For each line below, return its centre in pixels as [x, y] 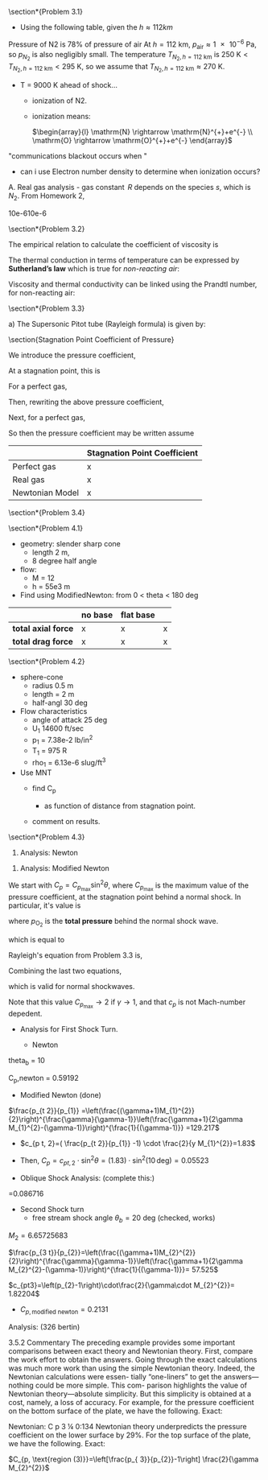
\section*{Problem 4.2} [47, 661]
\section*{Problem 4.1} [45, 528]
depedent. [25, 1013]
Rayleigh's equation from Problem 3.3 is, [76, 955]
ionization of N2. [59, 101]
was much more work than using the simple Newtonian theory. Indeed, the [132, 1368]
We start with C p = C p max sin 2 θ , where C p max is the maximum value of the [129, 886]
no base [97, 615]
